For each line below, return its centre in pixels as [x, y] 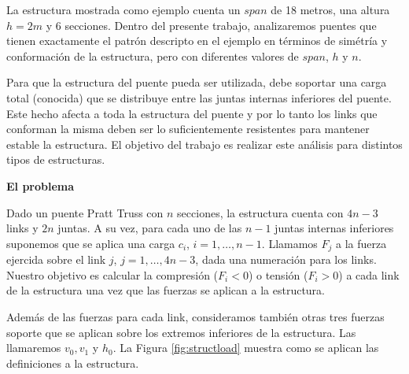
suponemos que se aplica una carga [91, 243]
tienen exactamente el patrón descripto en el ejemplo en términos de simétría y [197, 41]
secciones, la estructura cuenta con [260, 212]
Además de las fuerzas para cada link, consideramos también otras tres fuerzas [195, 316]
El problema [41, 185]
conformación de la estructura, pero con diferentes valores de [153, 56]
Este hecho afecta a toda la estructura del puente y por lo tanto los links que [192, 113]
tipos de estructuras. [56, 159]
